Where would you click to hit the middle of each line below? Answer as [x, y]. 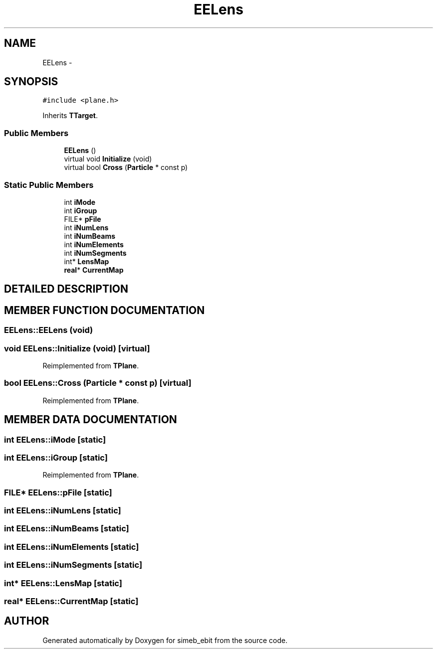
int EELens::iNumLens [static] [63, 511]
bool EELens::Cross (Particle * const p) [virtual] [98, 383]
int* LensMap [87, 261]
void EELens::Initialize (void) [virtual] [77, 348]
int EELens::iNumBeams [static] [67, 529]
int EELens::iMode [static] [55, 439]
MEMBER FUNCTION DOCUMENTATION [105, 310]
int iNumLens [86, 227]
